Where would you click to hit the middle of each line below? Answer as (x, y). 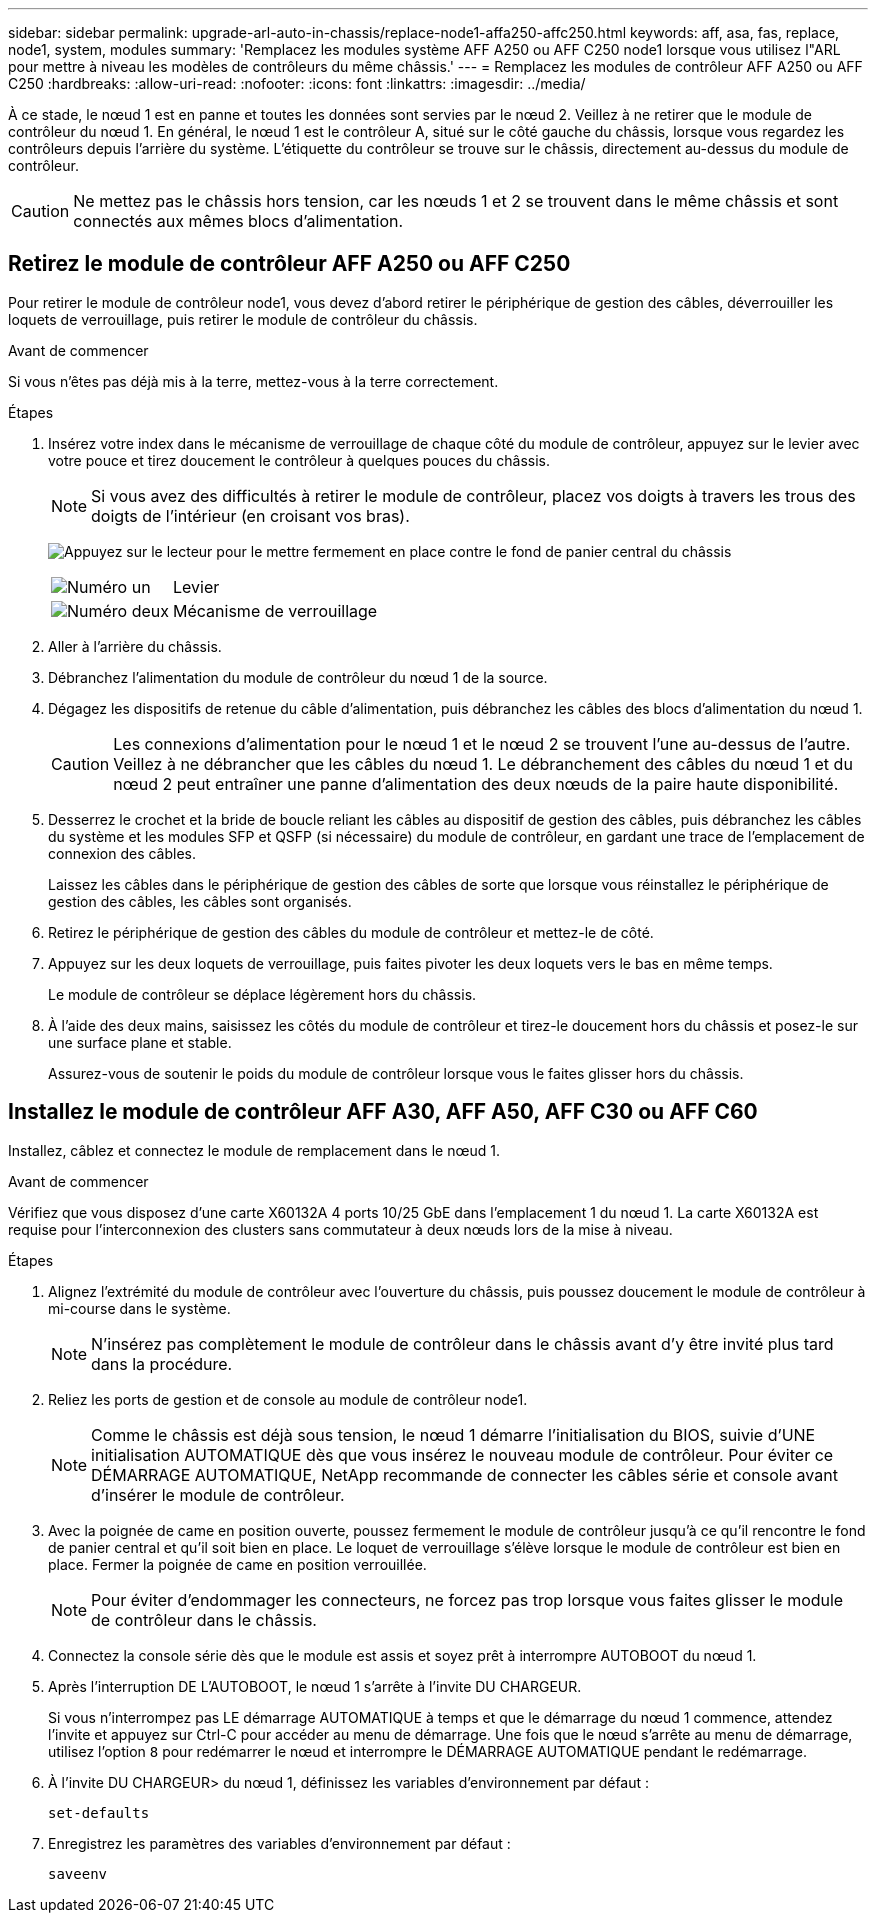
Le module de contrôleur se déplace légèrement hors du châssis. (262, 994)
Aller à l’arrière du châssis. (135, 646)
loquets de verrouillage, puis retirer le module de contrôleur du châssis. (243, 319)
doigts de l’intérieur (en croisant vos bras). (250, 515)
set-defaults (99, 1812)
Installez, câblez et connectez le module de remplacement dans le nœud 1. (254, 1150)
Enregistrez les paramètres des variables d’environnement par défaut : (279, 1843)
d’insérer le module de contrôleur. (218, 1494)
